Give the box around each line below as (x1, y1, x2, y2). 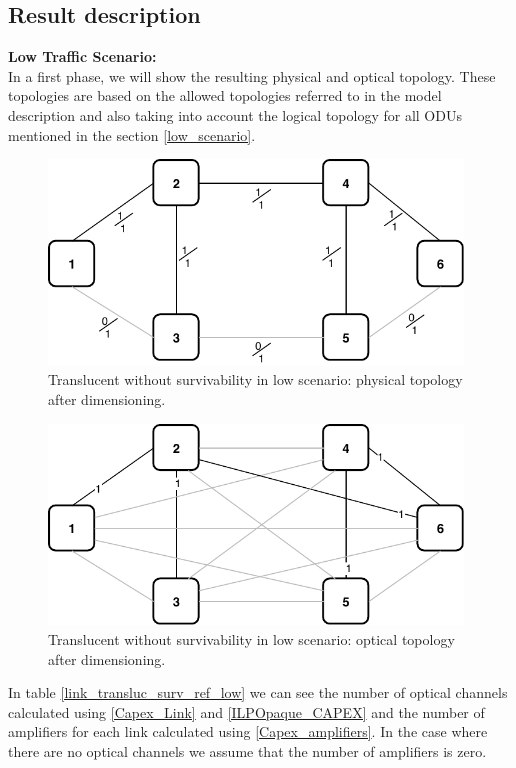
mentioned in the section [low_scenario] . (8, 124, 256, 145)
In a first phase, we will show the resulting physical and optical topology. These (8, 65, 496, 86)
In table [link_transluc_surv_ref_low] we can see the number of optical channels (8, 682, 508, 703)
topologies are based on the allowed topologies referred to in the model (8, 85, 442, 106)
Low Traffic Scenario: (8, 46, 157, 67)
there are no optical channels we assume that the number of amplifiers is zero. (8, 740, 487, 761)
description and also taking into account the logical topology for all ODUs (8, 104, 462, 125)
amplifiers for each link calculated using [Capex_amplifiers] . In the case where (8, 721, 488, 742)
